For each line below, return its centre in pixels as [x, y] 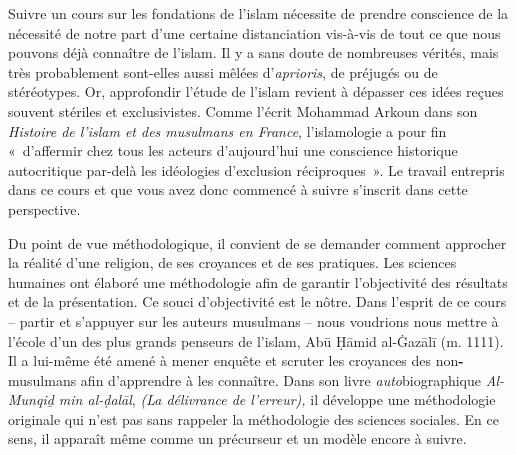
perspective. [44, 208]
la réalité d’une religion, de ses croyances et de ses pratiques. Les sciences [232, 262]
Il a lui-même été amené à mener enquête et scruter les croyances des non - [236, 360]
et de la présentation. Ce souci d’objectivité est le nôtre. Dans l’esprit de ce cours [257, 301]
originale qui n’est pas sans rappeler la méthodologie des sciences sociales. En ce [253, 418]
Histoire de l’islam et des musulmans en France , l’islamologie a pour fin [227, 130]
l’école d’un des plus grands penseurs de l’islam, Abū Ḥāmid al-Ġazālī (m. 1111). [256, 340]
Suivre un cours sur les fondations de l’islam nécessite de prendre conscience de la [258, 13]
